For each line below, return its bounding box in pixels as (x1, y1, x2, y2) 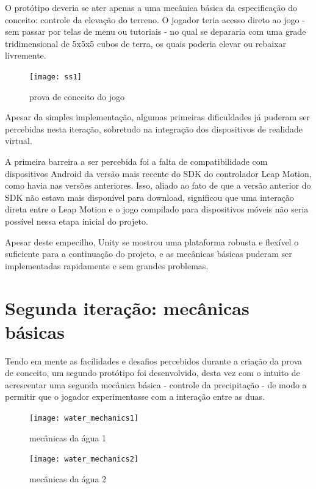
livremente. (5, 49, 46, 62)
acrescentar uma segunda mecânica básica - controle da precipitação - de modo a (5, 378, 307, 391)
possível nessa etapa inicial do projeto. (5, 214, 148, 227)
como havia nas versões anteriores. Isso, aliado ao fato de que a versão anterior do (5, 179, 311, 192)
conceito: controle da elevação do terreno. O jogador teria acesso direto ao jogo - (5, 13, 305, 26)
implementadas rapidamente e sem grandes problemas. (5, 259, 209, 272)
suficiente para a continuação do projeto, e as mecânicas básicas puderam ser (5, 247, 292, 260)
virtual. (5, 134, 32, 147)
